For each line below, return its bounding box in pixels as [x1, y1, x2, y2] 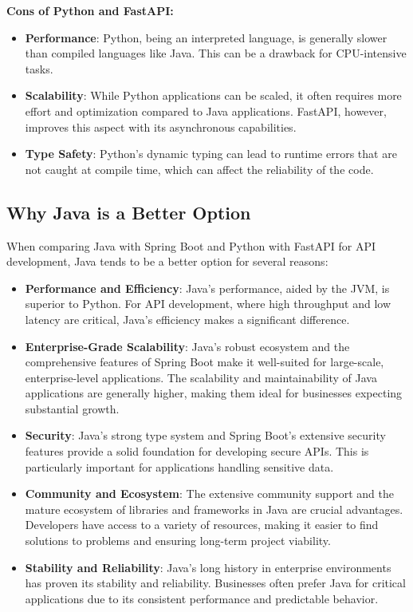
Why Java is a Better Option [6, 199, 251, 224]
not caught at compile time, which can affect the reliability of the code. [25, 160, 374, 177]
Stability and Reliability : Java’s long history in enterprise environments [25, 559, 391, 575]
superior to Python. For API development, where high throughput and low [25, 295, 391, 312]
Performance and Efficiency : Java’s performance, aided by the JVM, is [25, 279, 390, 296]
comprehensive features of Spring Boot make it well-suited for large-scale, [25, 353, 384, 370]
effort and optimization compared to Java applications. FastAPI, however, [25, 102, 387, 119]
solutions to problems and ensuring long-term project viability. [25, 532, 331, 549]
